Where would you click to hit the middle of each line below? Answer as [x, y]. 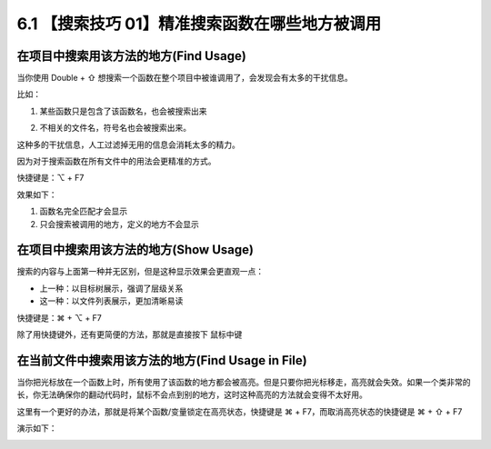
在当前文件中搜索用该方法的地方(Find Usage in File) [162, 360]
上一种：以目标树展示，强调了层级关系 [111, 288]
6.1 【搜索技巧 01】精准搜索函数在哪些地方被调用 [199, 24]
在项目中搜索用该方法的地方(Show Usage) [135, 250]
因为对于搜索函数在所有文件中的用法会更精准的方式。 [116, 161]
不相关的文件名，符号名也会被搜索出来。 [115, 128]
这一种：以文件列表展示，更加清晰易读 [111, 301]
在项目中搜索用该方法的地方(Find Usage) [132, 56]
